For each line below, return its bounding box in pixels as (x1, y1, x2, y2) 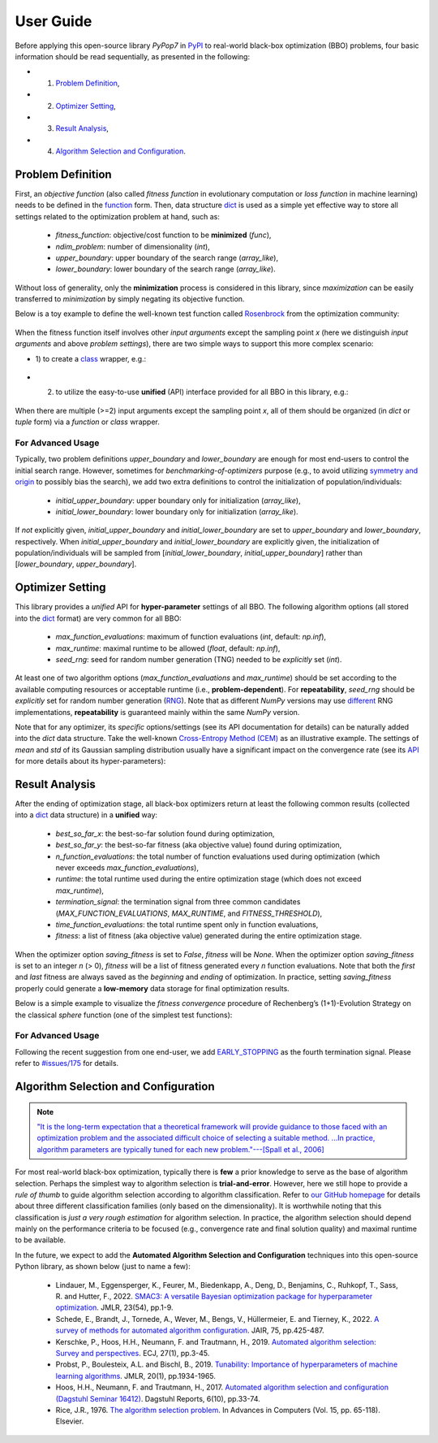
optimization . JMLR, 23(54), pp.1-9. (55, 1302, 174, 1312)
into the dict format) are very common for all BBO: (15, 613, 182, 623)
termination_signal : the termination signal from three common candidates (55, 897, 301, 907)
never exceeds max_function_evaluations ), (55, 862, 199, 873)
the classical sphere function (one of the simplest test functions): (15, 1010, 233, 1020)
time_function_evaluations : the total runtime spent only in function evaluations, (55, 919, 319, 929)
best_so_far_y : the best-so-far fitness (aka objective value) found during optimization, (55, 840, 342, 850)
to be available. (15, 1235, 67, 1245)
